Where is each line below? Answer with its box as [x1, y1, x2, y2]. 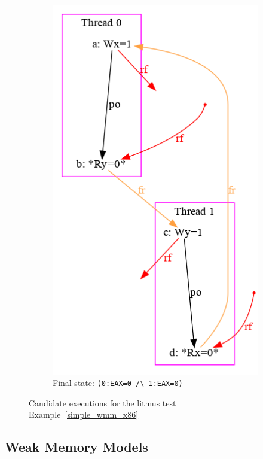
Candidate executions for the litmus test [29, 396, 176, 409]
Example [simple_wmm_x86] [29, 408, 139, 421]
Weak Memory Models [5, 437, 148, 456]
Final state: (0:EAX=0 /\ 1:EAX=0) [53, 376, 183, 389]
